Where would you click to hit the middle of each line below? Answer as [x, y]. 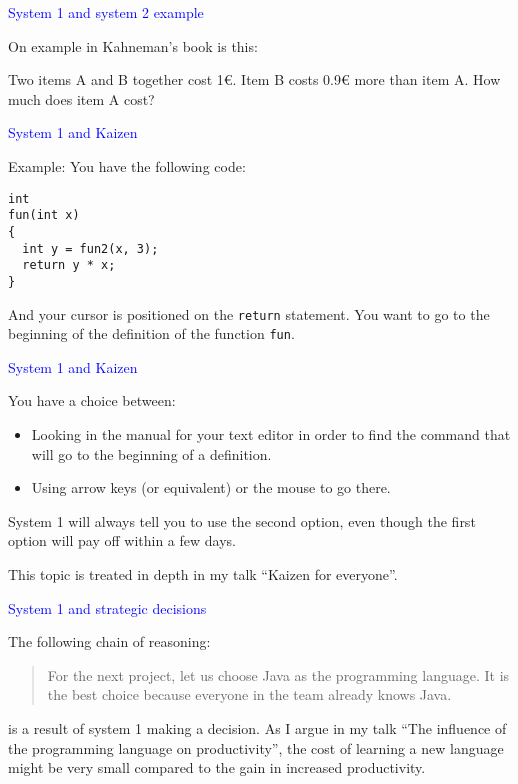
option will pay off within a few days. [122, 540]
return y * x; [69, 265]
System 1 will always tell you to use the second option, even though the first [242, 520]
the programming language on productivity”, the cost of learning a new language [256, 747]
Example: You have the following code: [127, 165]
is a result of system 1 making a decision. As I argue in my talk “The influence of [257, 727]
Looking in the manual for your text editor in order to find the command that [271, 434]
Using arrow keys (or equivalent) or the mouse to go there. [211, 487]
